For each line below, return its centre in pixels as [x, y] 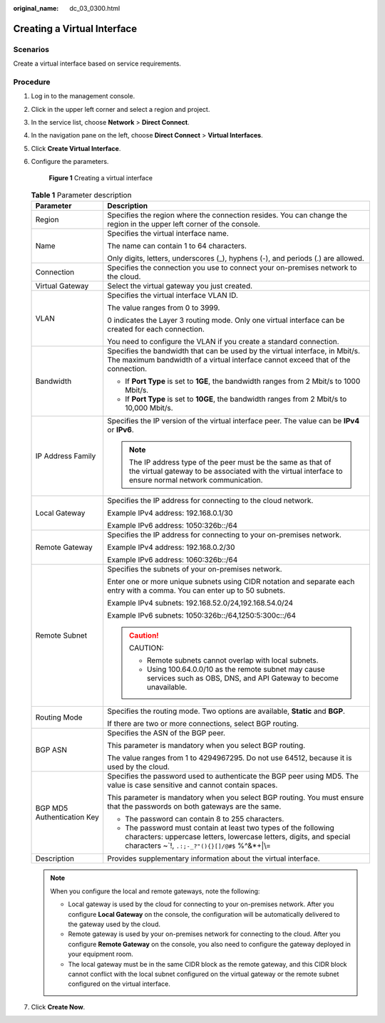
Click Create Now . [58, 1007]
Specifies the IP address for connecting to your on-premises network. [225, 535]
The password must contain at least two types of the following [230, 828]
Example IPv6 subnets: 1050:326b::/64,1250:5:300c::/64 [201, 616]
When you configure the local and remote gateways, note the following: [155, 891]
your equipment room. [101, 954]
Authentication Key [67, 817]
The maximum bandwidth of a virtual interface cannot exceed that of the [229, 360]
